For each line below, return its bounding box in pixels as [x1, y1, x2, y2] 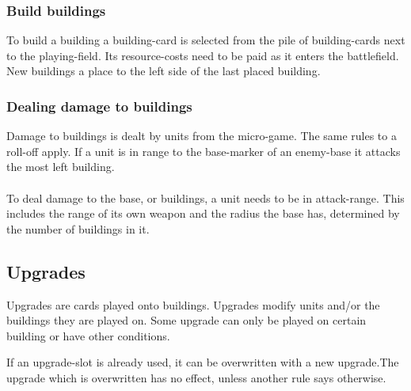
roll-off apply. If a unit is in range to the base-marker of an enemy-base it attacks [6, 142, 401, 159]
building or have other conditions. [6, 327, 170, 344]
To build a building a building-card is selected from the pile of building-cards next [6, 32, 405, 48]
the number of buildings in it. [6, 220, 150, 237]
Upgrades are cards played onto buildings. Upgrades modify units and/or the [6, 296, 380, 313]
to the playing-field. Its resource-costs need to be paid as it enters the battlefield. [6, 47, 399, 63]
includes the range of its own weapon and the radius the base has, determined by [6, 205, 400, 222]
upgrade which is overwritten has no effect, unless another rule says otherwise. [6, 369, 386, 385]
